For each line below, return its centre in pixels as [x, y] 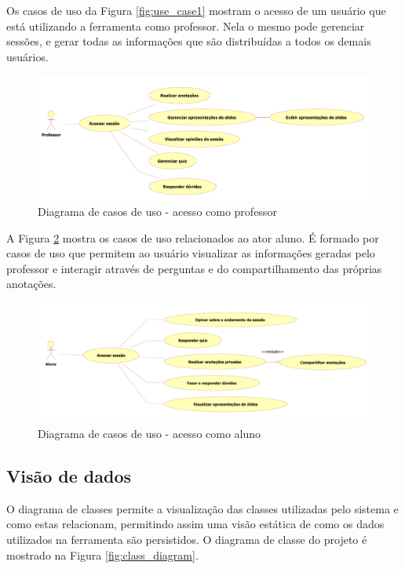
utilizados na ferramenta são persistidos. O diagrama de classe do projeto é [187, 540]
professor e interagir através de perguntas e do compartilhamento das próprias [194, 268]
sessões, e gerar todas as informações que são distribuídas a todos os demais [189, 41]
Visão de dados [69, 476]
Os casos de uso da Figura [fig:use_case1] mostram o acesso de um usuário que [196, 10]
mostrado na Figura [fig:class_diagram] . [102, 554]
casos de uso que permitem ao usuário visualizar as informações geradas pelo [191, 253]
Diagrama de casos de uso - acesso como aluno [150, 434]
